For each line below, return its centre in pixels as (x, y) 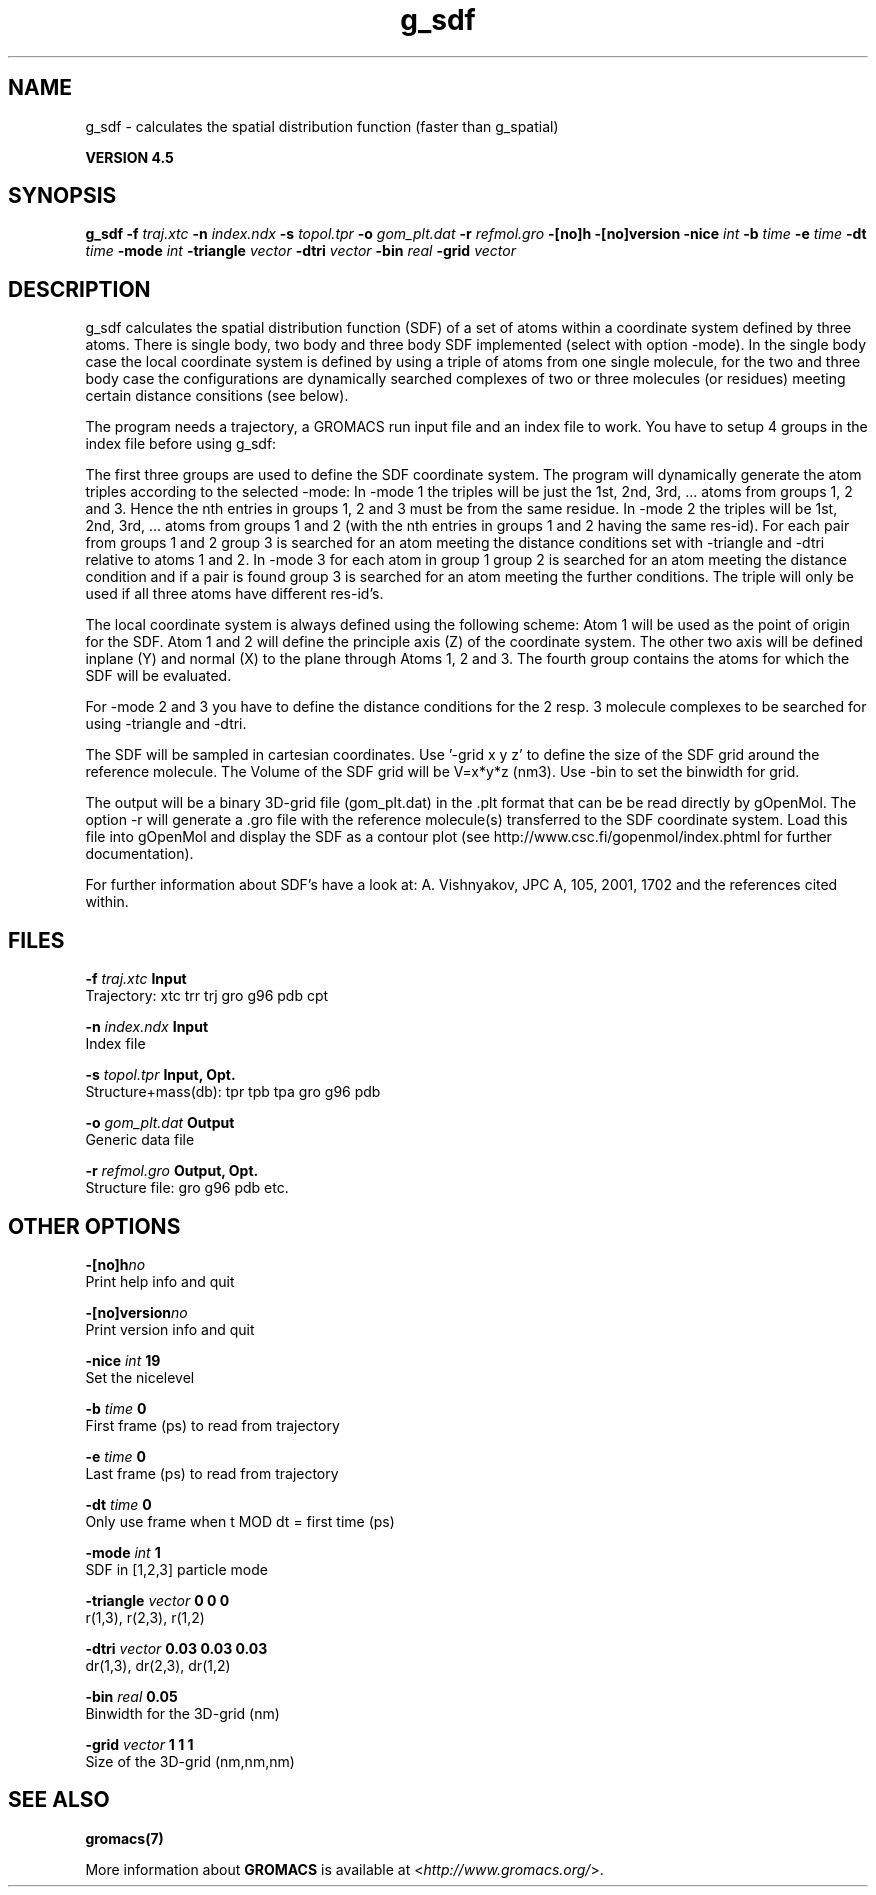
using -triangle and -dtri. (166, 724)
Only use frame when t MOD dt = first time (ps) (240, 1521)
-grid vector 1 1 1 (139, 1744)
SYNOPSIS (62, 196)
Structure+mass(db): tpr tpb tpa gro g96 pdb (233, 1092)
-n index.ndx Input (147, 1027)
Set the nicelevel (140, 1377)
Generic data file (140, 1140)
